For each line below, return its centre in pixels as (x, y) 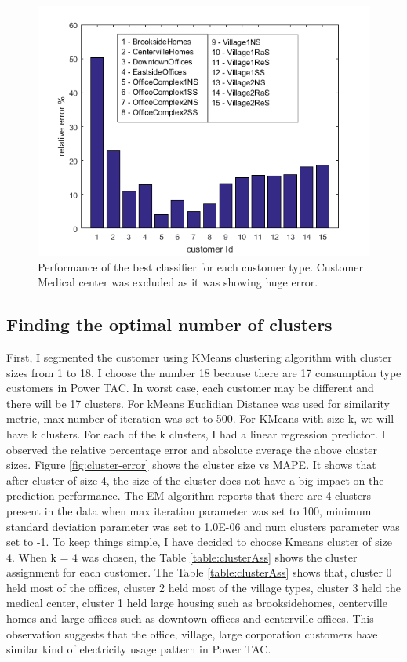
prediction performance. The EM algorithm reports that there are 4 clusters (189, 495)
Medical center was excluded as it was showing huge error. (178, 282)
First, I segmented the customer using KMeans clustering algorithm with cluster (199, 356)
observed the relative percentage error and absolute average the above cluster (192, 449)
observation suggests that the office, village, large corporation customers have (192, 633)
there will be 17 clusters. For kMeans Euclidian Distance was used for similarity (198, 403)
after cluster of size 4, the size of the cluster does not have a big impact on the (195, 480)
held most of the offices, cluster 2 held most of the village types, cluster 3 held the (203, 587)
